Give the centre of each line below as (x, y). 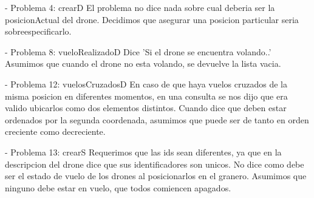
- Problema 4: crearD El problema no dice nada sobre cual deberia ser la (140, 7)
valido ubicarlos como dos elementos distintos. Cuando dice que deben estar (146, 108)
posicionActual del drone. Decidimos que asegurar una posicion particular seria (152, 19)
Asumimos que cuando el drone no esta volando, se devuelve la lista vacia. (143, 63)
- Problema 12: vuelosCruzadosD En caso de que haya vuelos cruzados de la (146, 84)
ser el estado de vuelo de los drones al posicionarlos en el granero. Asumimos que (156, 176)
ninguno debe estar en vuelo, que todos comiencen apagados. (118, 187)
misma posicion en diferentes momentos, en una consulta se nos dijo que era (146, 96)
